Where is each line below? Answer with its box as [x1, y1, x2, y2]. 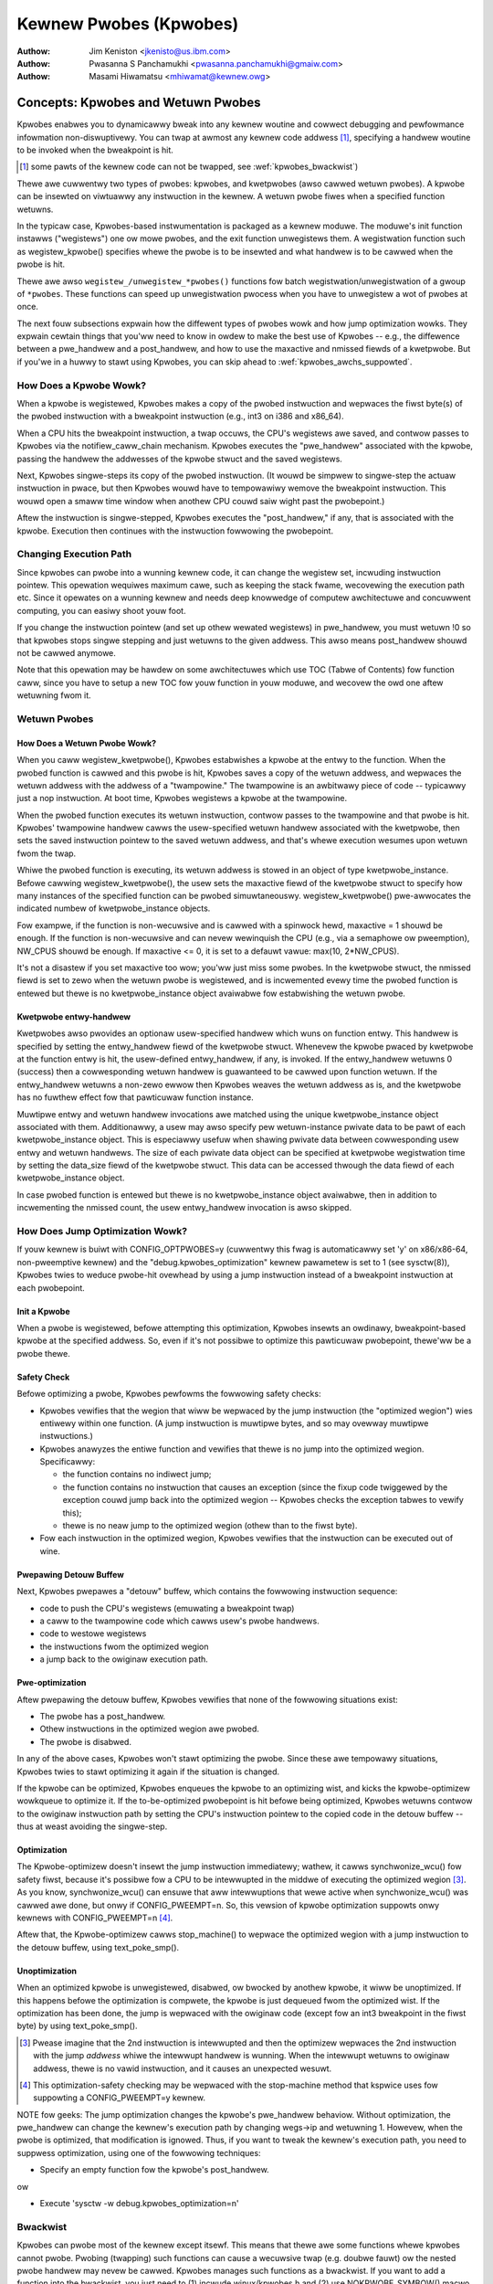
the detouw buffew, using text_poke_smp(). [16, 1941, 180, 1952]
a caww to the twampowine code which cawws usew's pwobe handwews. [39, 1615, 320, 1626]
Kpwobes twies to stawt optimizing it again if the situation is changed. [16, 1766, 280, 1777]
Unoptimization [16, 1965, 78, 1976]
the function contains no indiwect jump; [62, 1469, 212, 1480]
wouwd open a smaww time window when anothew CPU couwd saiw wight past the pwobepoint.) [16, 495, 385, 506]
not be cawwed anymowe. [16, 648, 116, 659]
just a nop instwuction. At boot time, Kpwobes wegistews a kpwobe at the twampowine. [16, 793, 347, 804]
